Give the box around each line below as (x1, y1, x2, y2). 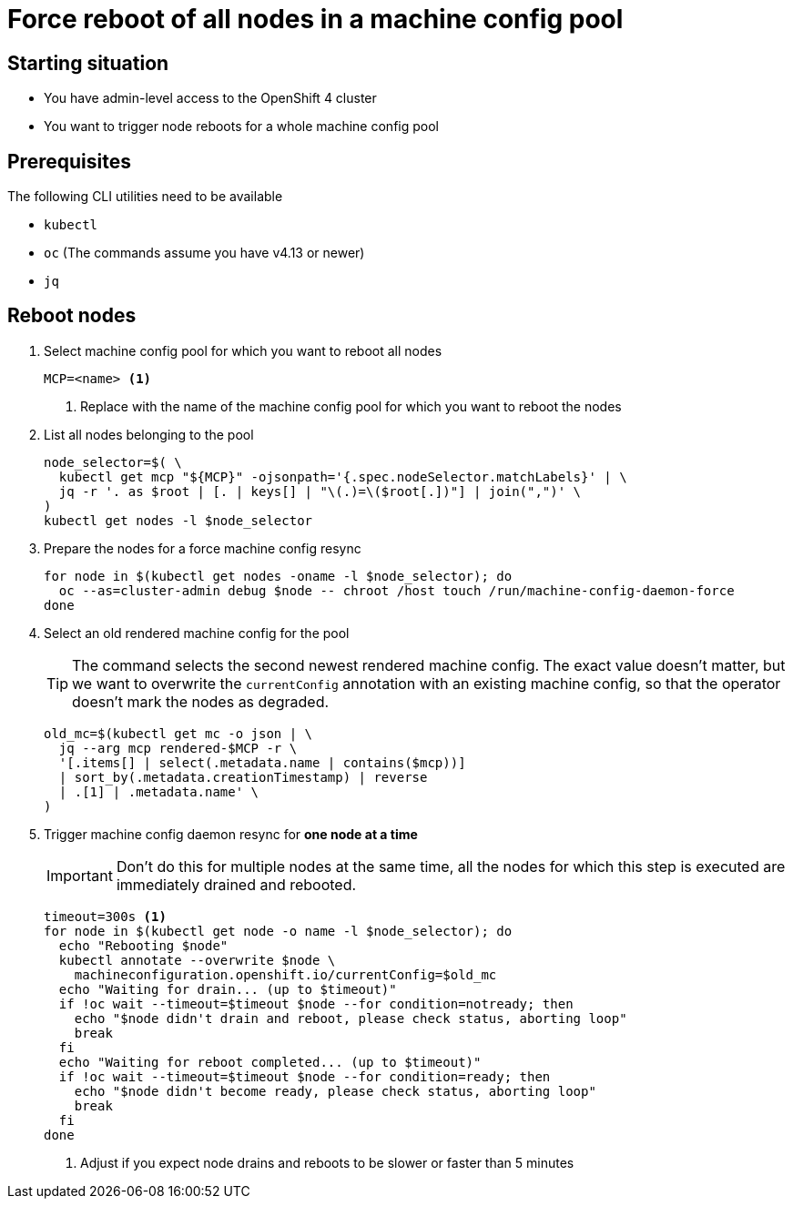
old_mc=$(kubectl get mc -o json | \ (44, 725, 313, 741)
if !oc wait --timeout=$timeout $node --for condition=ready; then (58, 1069, 551, 1084)
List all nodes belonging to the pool (44, 426, 254, 442)
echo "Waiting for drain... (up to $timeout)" (58, 981, 397, 997)
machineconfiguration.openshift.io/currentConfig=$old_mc (74, 967, 497, 982)
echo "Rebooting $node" (58, 937, 229, 953)
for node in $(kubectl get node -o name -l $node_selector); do (44, 923, 513, 938)
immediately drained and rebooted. (116, 875, 357, 894)
